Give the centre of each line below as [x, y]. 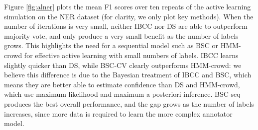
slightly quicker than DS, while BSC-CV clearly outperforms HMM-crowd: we [123, 65]
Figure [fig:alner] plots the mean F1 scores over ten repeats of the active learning [128, 6]
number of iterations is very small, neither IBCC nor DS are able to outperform [126, 26]
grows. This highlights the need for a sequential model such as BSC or [111, 45]
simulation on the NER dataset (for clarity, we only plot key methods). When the [129, 16]
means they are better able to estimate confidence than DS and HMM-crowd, [122, 84]
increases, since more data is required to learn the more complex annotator [118, 113]
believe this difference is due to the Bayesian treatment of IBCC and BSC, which [128, 75]
